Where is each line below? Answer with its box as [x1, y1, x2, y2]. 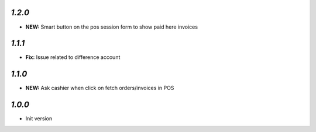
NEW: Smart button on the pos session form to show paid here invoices [25, 23, 198, 30]
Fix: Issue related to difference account [25, 54, 121, 61]
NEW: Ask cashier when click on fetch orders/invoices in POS [25, 85, 174, 92]
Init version [25, 115, 53, 122]
